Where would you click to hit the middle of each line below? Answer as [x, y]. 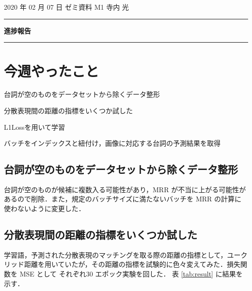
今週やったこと [52, 71]
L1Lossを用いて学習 [35, 127]
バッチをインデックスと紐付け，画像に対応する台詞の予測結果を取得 [112, 143]
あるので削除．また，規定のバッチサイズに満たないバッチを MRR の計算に [123, 199]
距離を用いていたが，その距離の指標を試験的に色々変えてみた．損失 [132, 264]
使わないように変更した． [45, 208]
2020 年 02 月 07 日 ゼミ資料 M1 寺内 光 [66, 7]
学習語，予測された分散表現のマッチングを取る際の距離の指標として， [116, 254]
